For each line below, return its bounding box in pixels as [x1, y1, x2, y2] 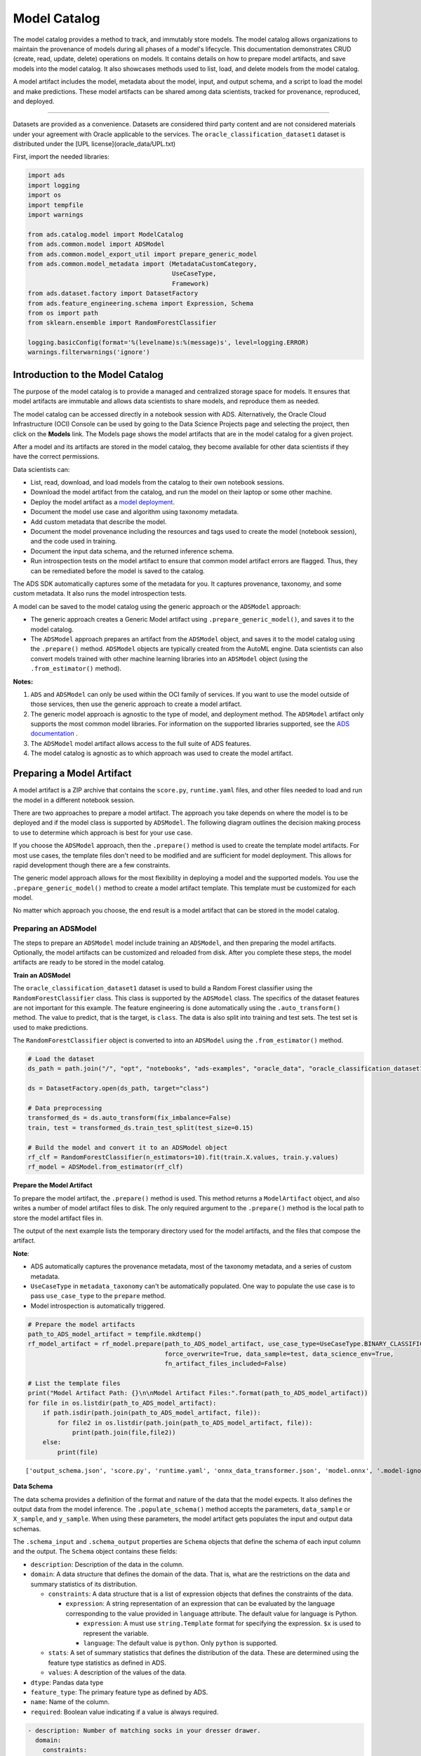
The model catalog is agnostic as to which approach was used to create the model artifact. [30, 749, 293, 758]
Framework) [172, 280, 210, 287]
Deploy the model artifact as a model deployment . [30, 497, 175, 506]
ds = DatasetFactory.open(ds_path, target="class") [27, 1085, 210, 1092]
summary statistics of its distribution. [30, 1580, 138, 1588]
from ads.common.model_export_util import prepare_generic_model [27, 250, 258, 258]
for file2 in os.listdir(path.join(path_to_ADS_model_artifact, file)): [57, 1419, 313, 1427]
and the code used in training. [30, 537, 117, 546]
